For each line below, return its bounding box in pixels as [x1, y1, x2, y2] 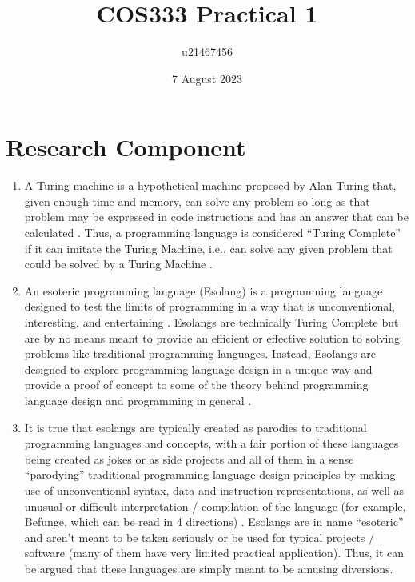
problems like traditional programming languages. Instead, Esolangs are [24, 345, 376, 362]
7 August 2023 [172, 70, 242, 86]
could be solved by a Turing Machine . [24, 255, 213, 272]
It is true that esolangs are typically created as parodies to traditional [24, 419, 367, 435]
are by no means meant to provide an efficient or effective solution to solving [24, 329, 401, 346]
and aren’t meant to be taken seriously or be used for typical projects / [24, 528, 375, 545]
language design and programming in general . [24, 391, 252, 408]
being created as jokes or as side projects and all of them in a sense [24, 450, 354, 467]
